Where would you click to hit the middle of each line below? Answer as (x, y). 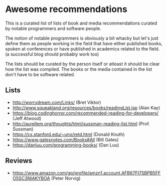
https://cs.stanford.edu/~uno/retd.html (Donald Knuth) (68, 134)
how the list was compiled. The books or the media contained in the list (79, 69)
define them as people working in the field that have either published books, (84, 43)
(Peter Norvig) (66, 178)
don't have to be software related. (40, 74)
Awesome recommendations (66, 9)
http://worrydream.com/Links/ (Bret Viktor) (57, 102)
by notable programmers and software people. (53, 28)
